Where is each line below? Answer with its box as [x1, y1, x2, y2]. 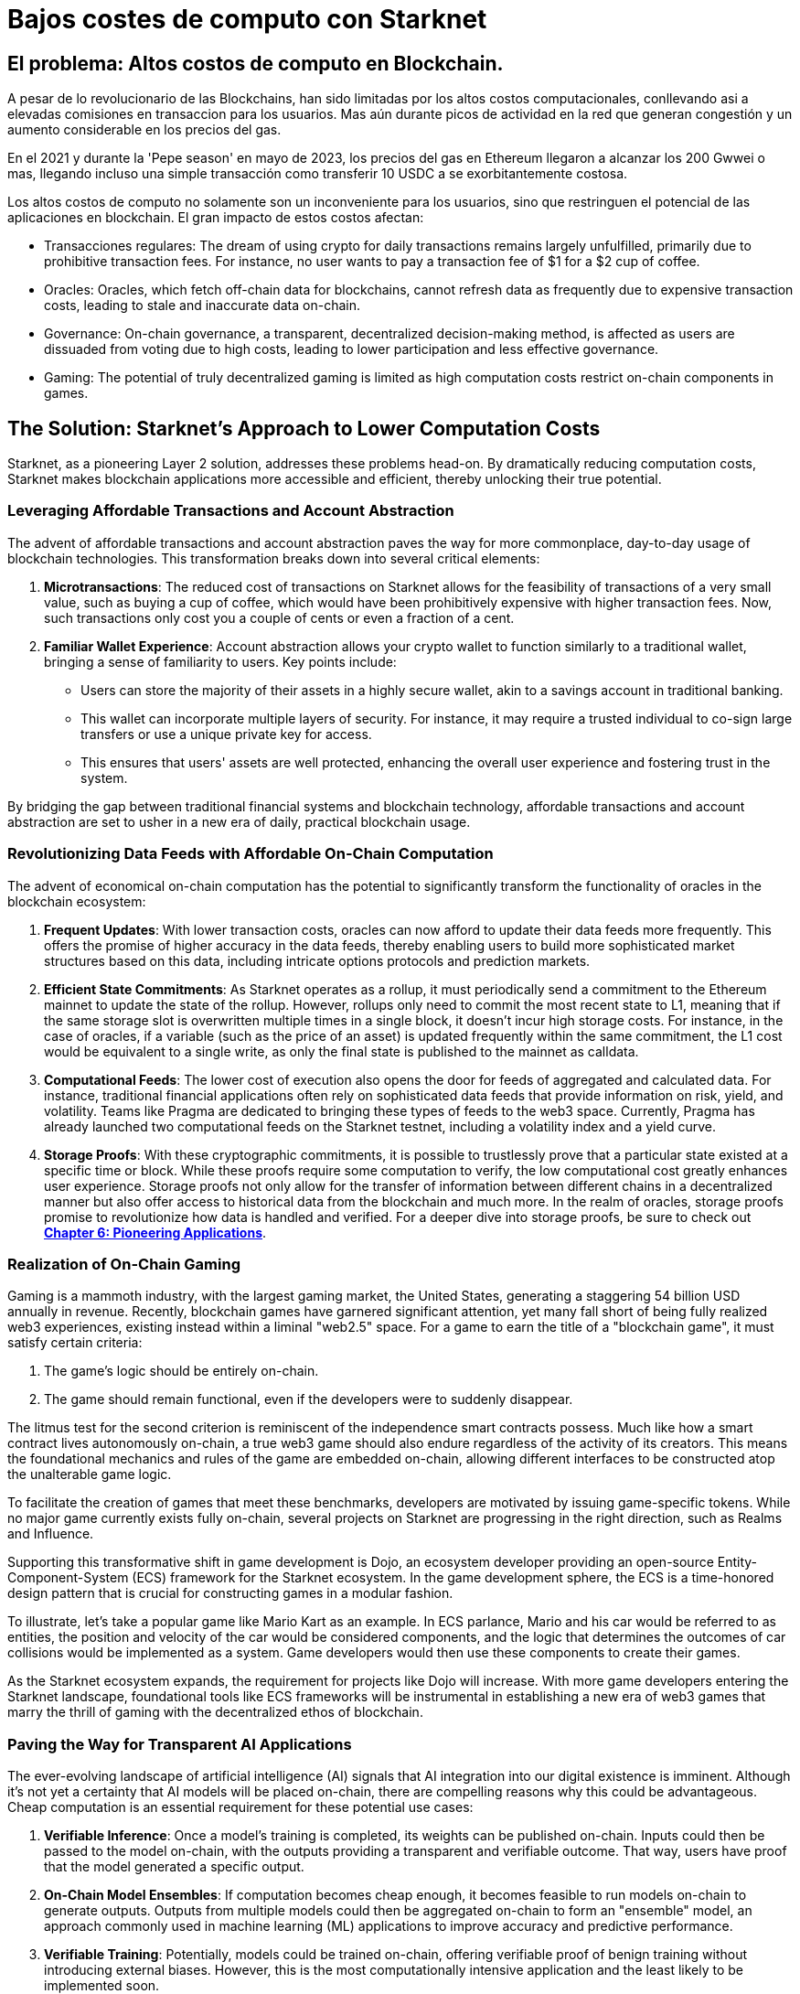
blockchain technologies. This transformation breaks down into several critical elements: [7, 550, 540, 566]
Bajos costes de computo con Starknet [7, 4, 487, 35]
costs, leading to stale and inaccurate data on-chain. [44, 297, 360, 314]
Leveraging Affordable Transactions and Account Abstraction [7, 501, 454, 520]
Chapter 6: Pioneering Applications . [44, 1224, 267, 1240]
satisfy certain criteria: [7, 1335, 143, 1351]
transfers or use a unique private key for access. [80, 725, 372, 742]
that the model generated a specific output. [44, 1859, 304, 1875]
